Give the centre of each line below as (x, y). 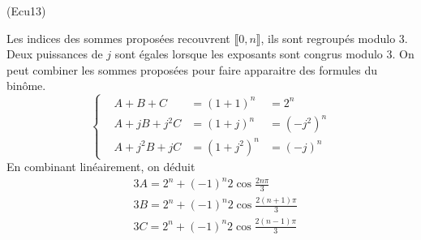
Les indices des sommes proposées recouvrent (118, 38)
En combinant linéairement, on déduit (101, 167)
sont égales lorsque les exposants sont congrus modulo (249, 54)
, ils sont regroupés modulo (328, 38)
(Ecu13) (26, 11)
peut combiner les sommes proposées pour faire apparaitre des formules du (192, 69)
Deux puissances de (55, 54)
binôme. (26, 86)
